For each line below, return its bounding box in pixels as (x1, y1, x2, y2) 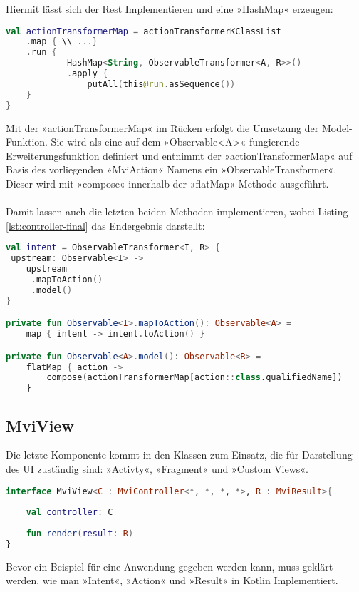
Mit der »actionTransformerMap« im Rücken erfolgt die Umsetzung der (6, 120, 319, 135)
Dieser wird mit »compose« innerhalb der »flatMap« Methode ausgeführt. (6, 175, 329, 190)
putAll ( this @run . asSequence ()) (87, 78, 236, 89)
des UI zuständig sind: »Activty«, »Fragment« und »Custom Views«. (6, 461, 308, 476)
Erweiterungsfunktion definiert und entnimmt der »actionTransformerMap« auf (6, 148, 353, 163)
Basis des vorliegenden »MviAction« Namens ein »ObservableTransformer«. (6, 162, 337, 177)
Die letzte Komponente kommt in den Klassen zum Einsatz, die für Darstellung (6, 447, 353, 462)
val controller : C (26, 507, 113, 518)
